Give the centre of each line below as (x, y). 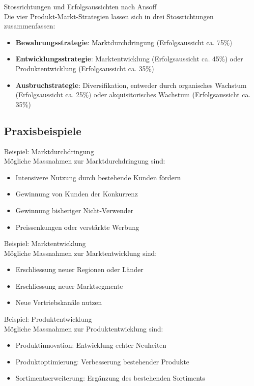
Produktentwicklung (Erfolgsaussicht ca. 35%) (85, 68)
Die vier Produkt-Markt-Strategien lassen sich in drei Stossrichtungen (109, 16)
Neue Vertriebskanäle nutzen (59, 302)
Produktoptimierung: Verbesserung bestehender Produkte (102, 361)
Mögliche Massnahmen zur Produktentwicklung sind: (84, 328)
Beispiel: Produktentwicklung (48, 319)
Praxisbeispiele (43, 130)
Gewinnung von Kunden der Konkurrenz (77, 194)
